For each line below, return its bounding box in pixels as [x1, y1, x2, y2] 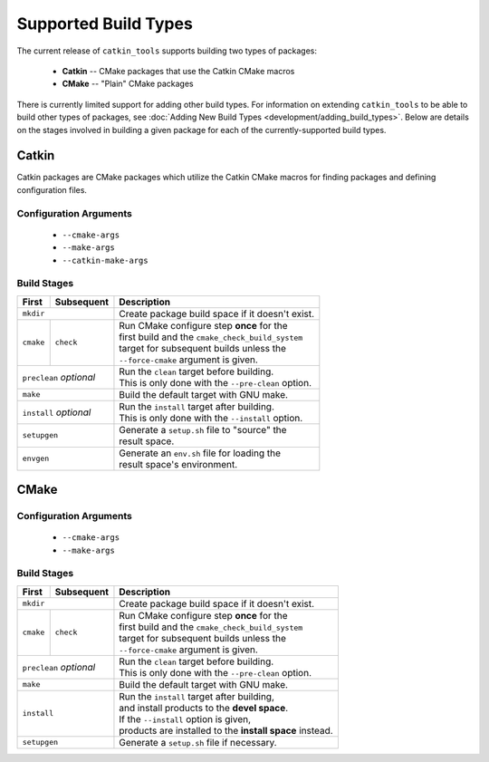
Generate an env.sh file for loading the [119, 447, 281, 459]
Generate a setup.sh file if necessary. [119, 736, 277, 748]
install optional [22, 406, 91, 419]
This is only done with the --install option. [119, 411, 303, 424]
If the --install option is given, [119, 712, 252, 725]
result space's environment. [119, 458, 238, 470]
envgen [22, 454, 50, 464]
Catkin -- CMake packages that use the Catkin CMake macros [62, 65, 295, 76]
